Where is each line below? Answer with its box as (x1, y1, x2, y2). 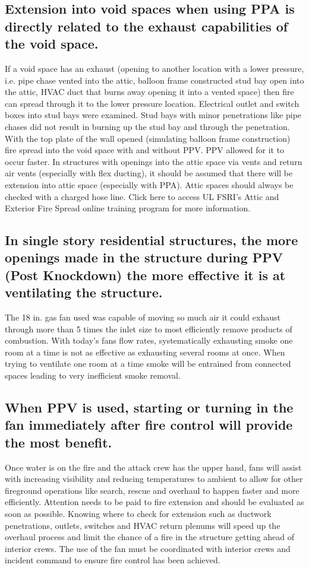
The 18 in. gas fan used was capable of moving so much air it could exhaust (5, 311, 280, 323)
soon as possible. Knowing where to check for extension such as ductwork (5, 507, 272, 519)
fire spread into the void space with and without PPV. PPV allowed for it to (5, 144, 285, 156)
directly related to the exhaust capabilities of (5, 17, 288, 35)
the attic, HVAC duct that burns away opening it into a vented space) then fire (5, 85, 294, 98)
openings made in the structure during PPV (5, 248, 283, 266)
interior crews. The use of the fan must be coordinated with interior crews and (5, 542, 291, 554)
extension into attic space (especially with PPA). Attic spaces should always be (5, 178, 294, 191)
